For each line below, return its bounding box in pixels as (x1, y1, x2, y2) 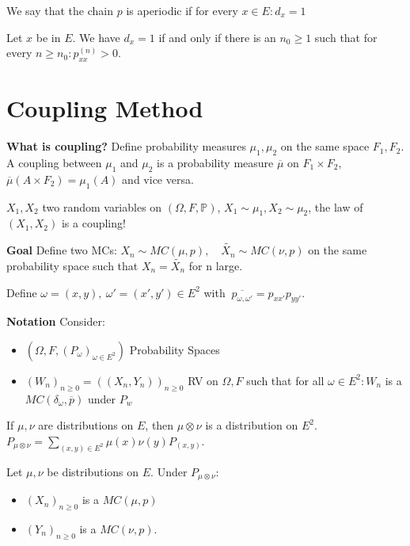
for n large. (188, 257, 243, 273)
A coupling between (6, 154, 102, 170)
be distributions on (47, 463, 139, 479)
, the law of (308, 198, 363, 215)
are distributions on (38, 417, 134, 433)
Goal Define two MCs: (6, 242, 117, 258)
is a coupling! (61, 215, 126, 231)
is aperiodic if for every (126, 2, 238, 18)
